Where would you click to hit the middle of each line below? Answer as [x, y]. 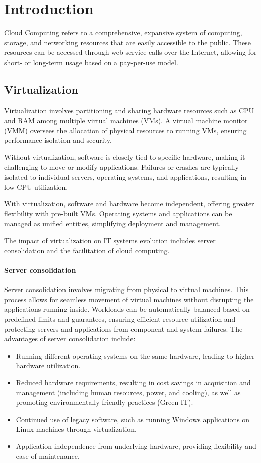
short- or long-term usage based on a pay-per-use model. [91, 62]
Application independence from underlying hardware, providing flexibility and [136, 446]
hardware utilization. [48, 365]
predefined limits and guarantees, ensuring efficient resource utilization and [120, 319]
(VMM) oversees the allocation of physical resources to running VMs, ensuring [125, 130]
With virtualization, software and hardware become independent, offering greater [129, 204]
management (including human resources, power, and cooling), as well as [128, 392]
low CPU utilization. [36, 186]
